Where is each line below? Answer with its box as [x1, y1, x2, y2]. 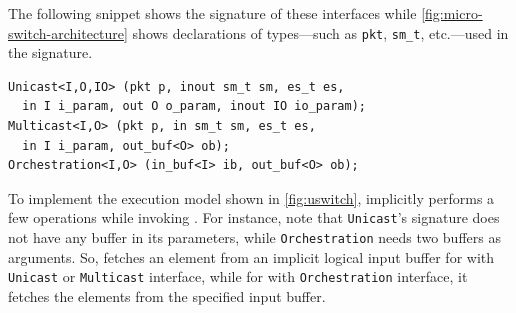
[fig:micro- [421, 3, 483, 23]
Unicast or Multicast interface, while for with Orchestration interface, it [8, 266, 468, 287]
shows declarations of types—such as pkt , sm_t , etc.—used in [132, 22, 509, 43]
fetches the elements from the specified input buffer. [8, 285, 326, 306]
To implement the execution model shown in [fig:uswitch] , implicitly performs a [8, 187, 495, 208]
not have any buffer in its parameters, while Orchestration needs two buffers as [8, 227, 501, 248]
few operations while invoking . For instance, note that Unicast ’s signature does [8, 207, 500, 228]
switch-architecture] [8, 22, 128, 43]
